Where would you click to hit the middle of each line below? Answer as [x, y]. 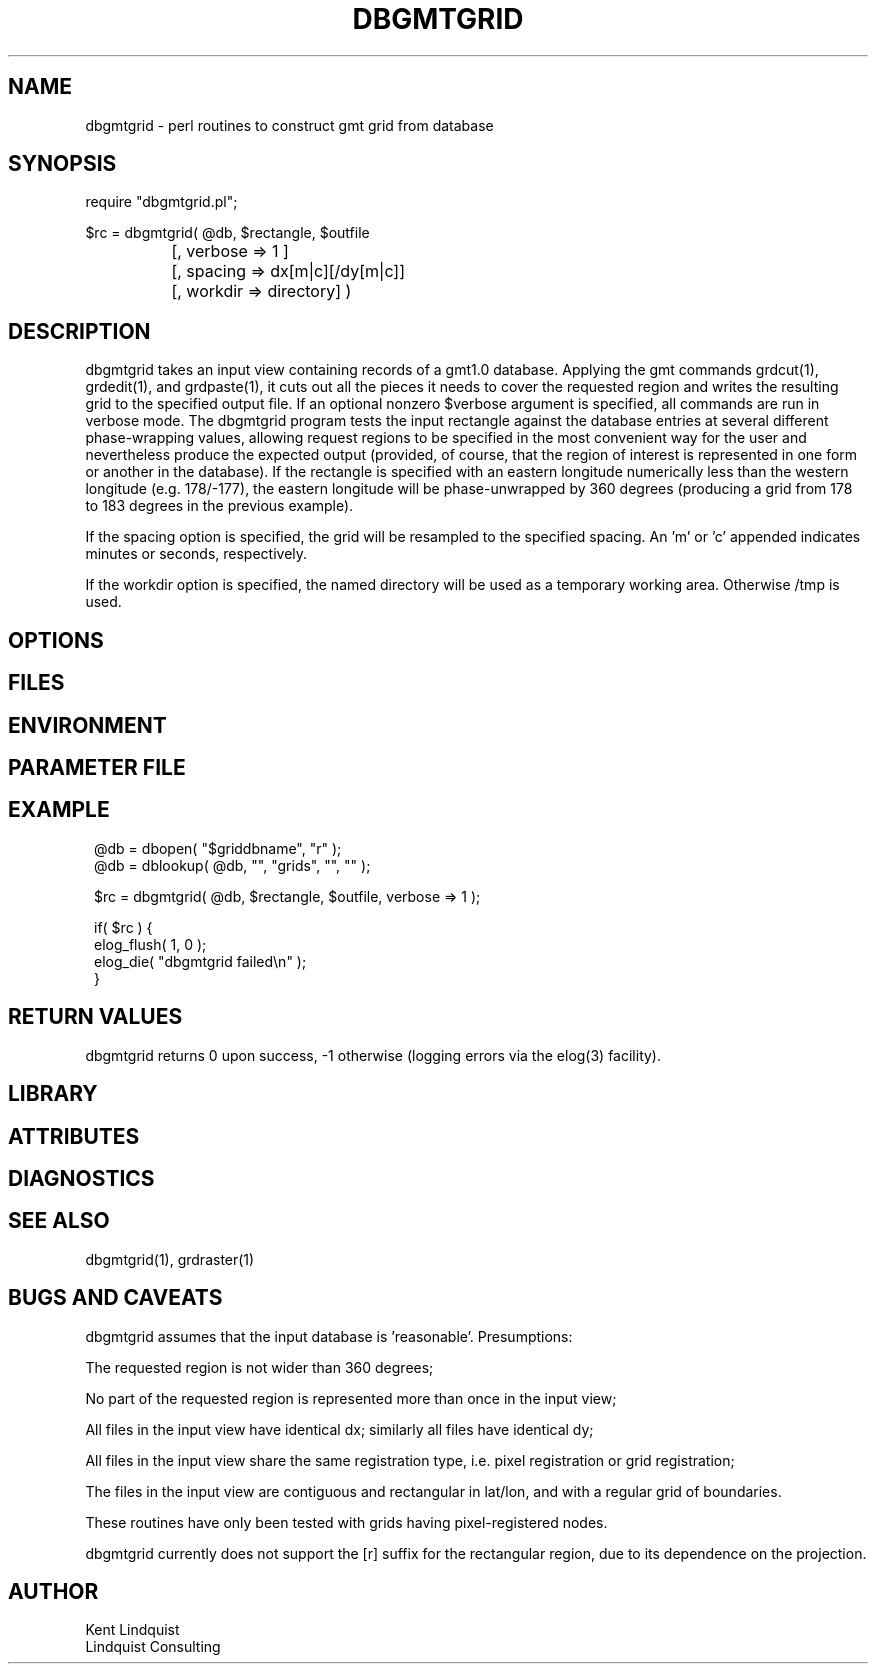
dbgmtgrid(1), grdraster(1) [170, 1259]
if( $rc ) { [123, 927]
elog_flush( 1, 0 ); [150, 944]
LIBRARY [53, 1094]
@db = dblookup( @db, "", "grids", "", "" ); [232, 865]
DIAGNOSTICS [81, 1178]
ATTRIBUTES [74, 1136]
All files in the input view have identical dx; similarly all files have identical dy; [339, 1429]
